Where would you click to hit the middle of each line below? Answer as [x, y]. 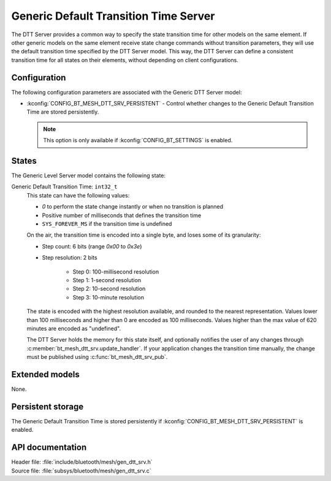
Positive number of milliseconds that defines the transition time [122, 215]
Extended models [45, 374]
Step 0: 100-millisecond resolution [116, 271]
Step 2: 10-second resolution [109, 289]
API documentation [49, 448]
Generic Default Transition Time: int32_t [64, 187]
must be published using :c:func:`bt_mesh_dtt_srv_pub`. [97, 357]
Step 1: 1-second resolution [107, 280]
